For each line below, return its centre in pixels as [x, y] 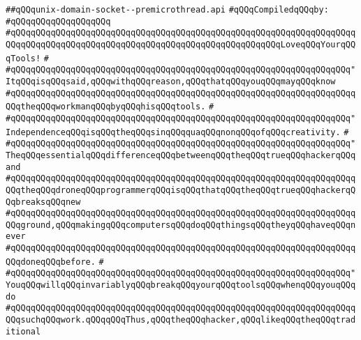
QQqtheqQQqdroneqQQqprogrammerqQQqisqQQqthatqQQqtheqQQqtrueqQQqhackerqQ [181, 190]
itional [23, 331]
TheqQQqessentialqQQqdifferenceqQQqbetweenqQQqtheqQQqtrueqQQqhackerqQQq [181, 155]
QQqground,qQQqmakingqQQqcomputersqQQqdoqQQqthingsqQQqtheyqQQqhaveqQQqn [181, 225]
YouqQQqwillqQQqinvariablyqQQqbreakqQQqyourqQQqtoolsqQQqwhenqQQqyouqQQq [181, 285]
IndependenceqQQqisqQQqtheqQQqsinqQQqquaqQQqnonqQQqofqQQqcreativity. [173, 132]
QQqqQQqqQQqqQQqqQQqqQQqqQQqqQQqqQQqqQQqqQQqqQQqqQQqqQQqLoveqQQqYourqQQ [181, 44]
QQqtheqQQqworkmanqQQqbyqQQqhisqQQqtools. [106, 107]
